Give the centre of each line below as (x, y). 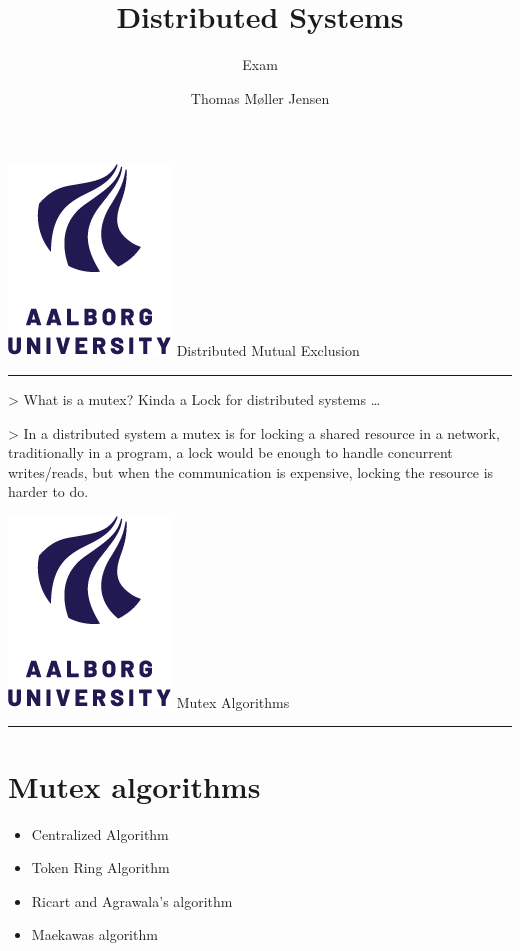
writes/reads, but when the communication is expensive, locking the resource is (251, 471)
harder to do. (48, 491)
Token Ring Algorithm (100, 867)
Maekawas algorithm (94, 934)
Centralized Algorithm (100, 833)
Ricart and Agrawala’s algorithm (132, 900)
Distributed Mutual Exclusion (268, 350)
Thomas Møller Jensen (260, 97)
